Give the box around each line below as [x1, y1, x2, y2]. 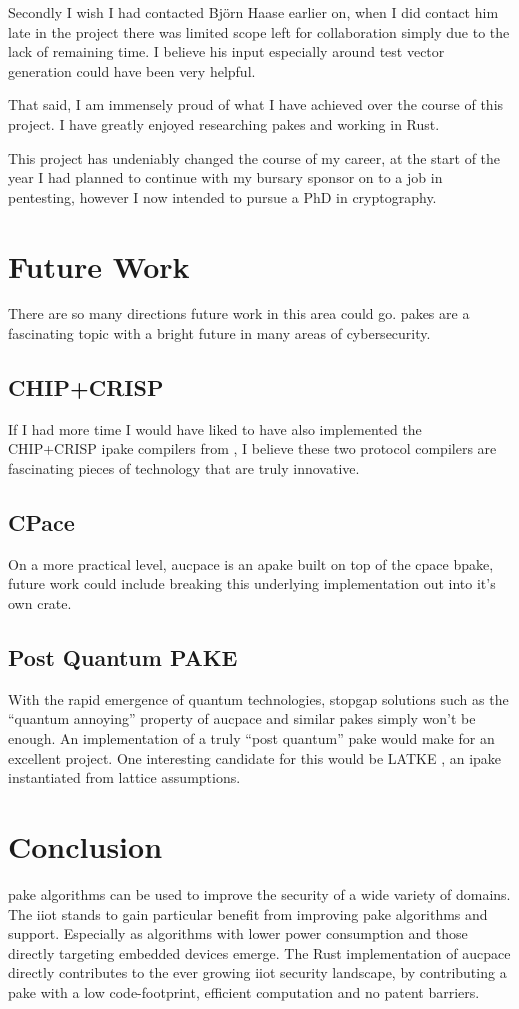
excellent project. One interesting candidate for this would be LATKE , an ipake [8, 747, 502, 768]
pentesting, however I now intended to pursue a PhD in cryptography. [8, 186, 437, 207]
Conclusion [8, 825, 163, 866]
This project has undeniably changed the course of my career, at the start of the [8, 147, 501, 168]
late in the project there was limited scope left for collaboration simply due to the [8, 21, 510, 42]
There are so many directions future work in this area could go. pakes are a [8, 303, 470, 324]
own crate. [8, 593, 72, 614]
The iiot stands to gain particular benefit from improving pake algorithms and [8, 903, 488, 924]
